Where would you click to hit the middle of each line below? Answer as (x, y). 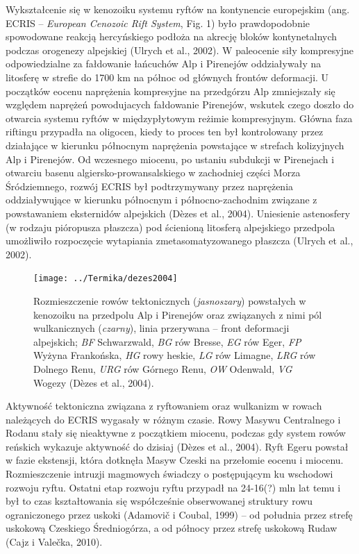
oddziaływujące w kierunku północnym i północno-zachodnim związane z (161, 200)
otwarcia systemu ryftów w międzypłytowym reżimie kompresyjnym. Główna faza (179, 118)
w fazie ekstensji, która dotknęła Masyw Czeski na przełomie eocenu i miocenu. (175, 460)
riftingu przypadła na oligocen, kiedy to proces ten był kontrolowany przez (165, 132)
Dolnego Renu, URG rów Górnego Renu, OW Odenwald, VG (163, 368)
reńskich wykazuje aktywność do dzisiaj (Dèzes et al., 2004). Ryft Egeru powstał (177, 446)
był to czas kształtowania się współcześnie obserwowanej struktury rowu (159, 501)
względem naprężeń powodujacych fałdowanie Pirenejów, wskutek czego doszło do (180, 104)
